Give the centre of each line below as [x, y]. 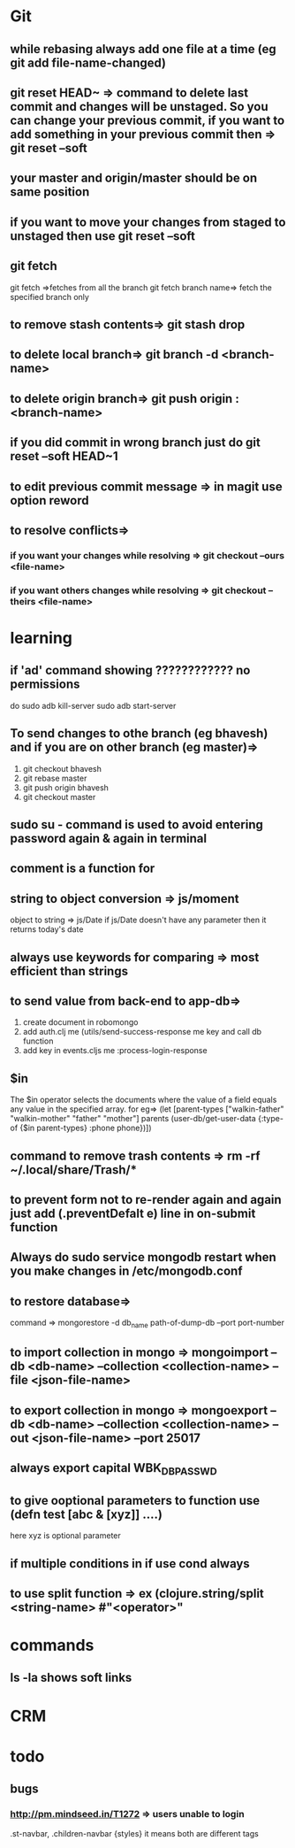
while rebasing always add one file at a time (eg [143, 49]
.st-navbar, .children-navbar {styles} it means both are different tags [134, 1833]
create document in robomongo [80, 1022]
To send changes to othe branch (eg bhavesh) [139, 733]
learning [42, 638]
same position [50, 192]
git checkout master [59, 797]
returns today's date [47, 929]
